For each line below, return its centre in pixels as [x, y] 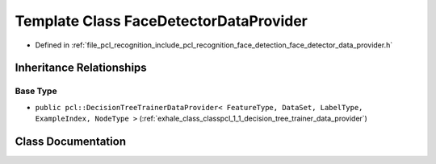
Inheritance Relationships [81, 68]
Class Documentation [71, 141]
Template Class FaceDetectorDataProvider [161, 21]
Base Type [36, 91]
